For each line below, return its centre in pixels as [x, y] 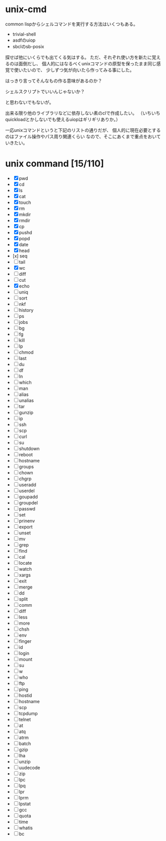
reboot [26, 454]
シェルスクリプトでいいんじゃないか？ [45, 91]
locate [25, 563]
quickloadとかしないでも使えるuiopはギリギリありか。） [63, 119]
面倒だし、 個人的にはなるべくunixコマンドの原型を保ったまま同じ [88, 63]
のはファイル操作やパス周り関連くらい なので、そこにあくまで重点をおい [81, 136]
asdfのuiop [24, 40]
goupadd [28, 497]
